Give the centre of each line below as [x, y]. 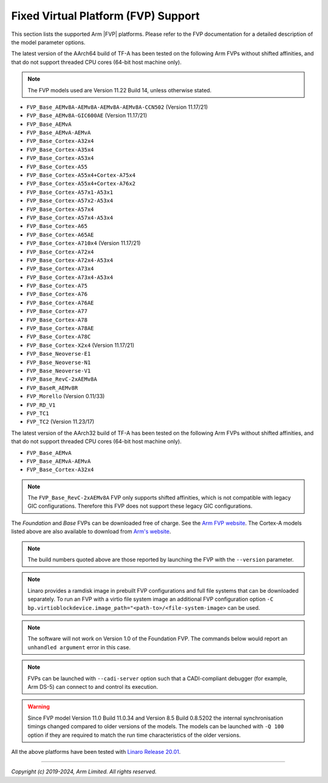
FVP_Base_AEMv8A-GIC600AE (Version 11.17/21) [87, 116]
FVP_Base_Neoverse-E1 [59, 354]
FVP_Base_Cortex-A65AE [60, 235]
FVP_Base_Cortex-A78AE [60, 329]
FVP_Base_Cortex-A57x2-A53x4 [70, 201]
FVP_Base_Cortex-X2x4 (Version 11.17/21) [80, 345]
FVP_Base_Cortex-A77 [57, 311]
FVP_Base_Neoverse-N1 [59, 362]
